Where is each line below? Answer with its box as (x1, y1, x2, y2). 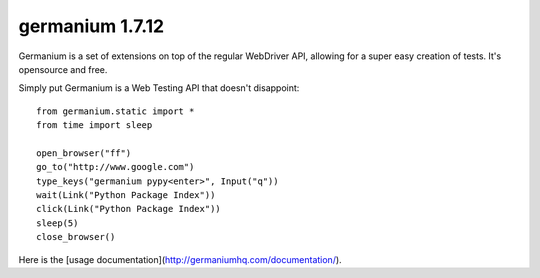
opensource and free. (18, 63, 108, 75)
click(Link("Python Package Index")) (36, 203, 222, 215)
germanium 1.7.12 (18, 15, 165, 37)
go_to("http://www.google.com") (36, 161, 195, 173)
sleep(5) (36, 217, 79, 229)
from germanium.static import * (36, 105, 195, 117)
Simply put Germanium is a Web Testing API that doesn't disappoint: (18, 82, 300, 94)
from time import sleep (36, 120, 153, 131)
